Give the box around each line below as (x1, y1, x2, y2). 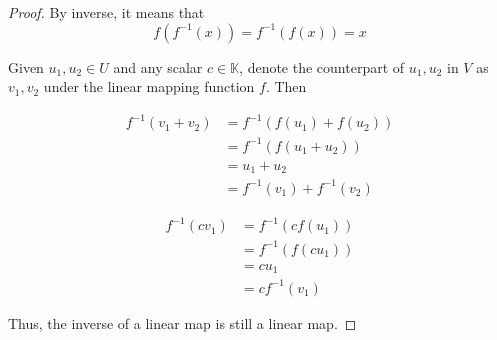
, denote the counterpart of (239, 56, 405, 77)
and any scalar (113, 56, 203, 77)
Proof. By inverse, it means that (8, 2, 205, 22)
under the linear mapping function (43, 76, 255, 97)
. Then (265, 76, 307, 97)
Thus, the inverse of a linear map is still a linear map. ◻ (8, 312, 357, 333)
